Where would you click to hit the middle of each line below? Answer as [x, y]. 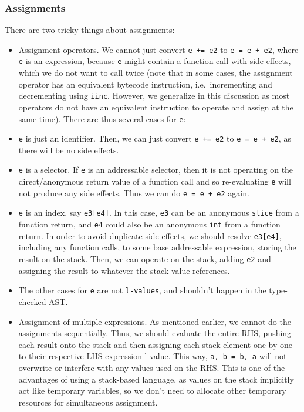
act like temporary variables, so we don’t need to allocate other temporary [152, 391]
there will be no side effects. [69, 150]
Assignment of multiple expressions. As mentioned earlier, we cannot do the [155, 321]
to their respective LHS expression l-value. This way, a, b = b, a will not [153, 356]
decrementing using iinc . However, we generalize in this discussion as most [154, 96]
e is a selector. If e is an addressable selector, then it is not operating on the [156, 170]
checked [32, 301]
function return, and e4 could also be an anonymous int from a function [149, 224]
